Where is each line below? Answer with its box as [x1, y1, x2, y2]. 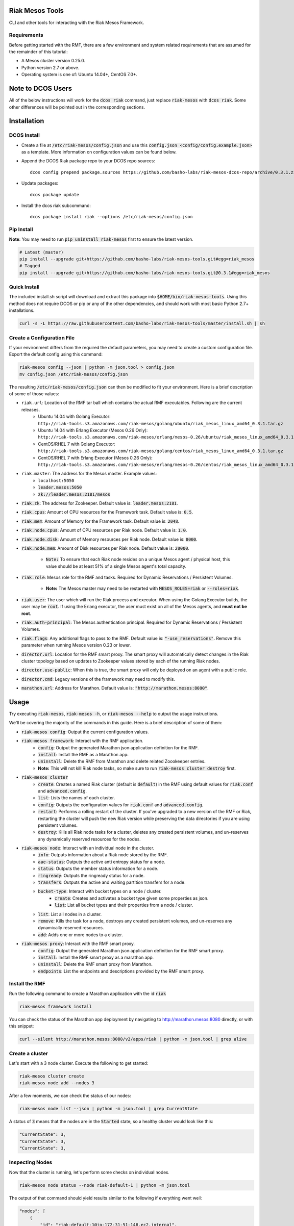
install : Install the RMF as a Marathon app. [38, 752, 129, 757]
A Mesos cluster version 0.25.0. [21, 58, 85, 64]
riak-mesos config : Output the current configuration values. [21, 729, 149, 735]
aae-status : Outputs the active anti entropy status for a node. [38, 859, 166, 865]
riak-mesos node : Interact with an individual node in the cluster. [21, 845, 154, 851]
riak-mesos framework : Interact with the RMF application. [21, 738, 144, 744]
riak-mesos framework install [19, 1003, 92, 1009]
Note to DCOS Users [9, 84, 72, 93]
